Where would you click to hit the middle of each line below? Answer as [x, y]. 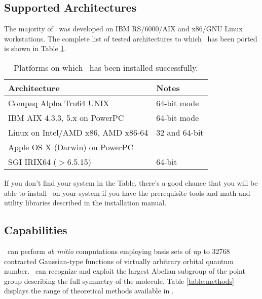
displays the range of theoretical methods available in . [89, 291]
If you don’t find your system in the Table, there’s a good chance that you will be [131, 182]
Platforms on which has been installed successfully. [106, 67]
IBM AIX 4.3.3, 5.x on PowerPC [66, 117]
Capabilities [36, 230]
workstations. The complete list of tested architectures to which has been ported [131, 38]
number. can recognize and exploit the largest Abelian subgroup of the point [125, 271]
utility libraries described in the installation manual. [85, 203]
